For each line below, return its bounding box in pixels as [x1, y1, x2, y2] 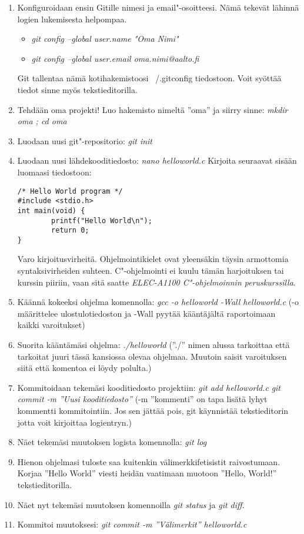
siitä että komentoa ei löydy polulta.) [17, 361, 152, 374]
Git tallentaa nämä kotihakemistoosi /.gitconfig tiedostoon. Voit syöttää [17, 72, 282, 84]
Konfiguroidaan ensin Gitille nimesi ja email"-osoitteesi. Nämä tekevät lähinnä [17, 1, 299, 13]
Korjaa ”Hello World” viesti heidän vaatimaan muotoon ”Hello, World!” [17, 467, 277, 479]
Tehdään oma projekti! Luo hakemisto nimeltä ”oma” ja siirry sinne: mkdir [17, 103, 288, 115]
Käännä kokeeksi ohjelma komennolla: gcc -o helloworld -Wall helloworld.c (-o [17, 296, 299, 308]
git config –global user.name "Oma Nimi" [31, 32, 179, 45]
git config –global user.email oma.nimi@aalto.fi [31, 52, 199, 64]
